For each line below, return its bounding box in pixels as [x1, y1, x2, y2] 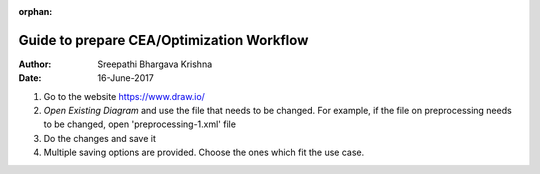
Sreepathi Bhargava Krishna [97, 58, 213, 70]
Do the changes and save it [43, 132, 157, 144]
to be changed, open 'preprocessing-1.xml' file [43, 118, 237, 130]
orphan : [18, 6, 53, 17]
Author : [18, 58, 52, 70]
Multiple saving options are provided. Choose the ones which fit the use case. [43, 146, 365, 159]
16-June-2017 [97, 72, 154, 84]
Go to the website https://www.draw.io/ [43, 90, 205, 102]
